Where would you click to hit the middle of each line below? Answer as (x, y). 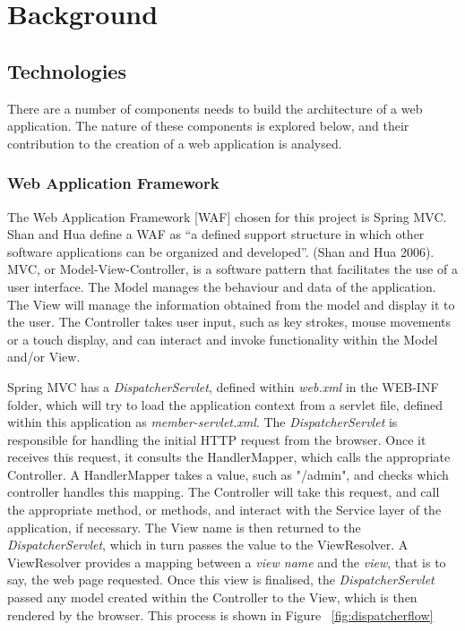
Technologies (67, 70)
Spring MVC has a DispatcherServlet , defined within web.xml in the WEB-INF (223, 386)
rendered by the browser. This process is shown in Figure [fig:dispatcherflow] (220, 614)
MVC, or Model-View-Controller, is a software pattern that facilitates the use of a (232, 269)
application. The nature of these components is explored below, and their (208, 126)
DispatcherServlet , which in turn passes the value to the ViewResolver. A (208, 545)
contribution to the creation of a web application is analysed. (175, 143)
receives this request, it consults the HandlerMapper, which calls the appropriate (229, 457)
